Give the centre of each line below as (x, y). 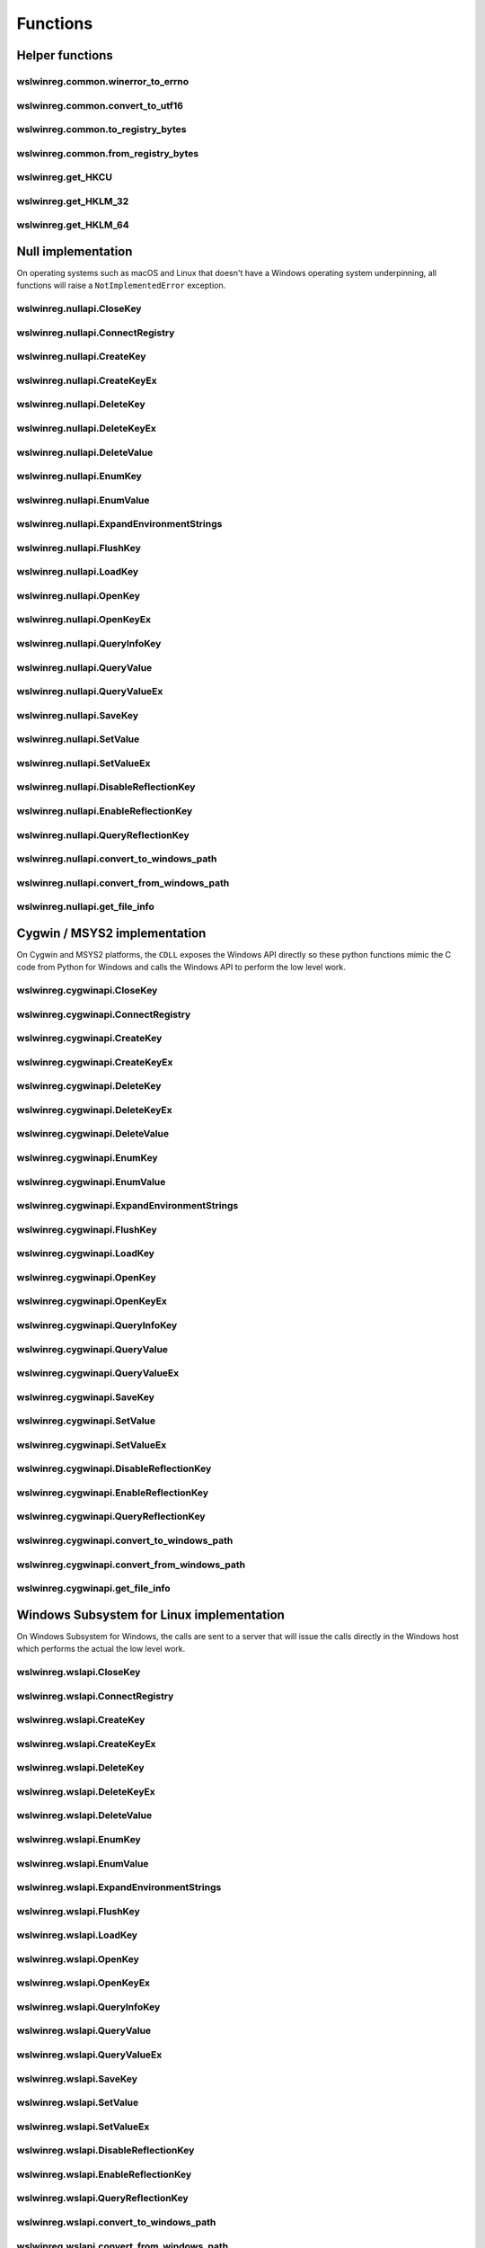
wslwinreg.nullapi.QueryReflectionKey (103, 834)
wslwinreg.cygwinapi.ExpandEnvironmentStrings (128, 1206)
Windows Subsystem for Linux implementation (150, 1615)
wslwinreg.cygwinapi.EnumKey (87, 1158)
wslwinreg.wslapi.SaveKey (77, 2079)
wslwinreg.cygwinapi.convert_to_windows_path (125, 1540)
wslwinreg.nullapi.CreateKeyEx (87, 380)
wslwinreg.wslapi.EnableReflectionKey (104, 2174)
